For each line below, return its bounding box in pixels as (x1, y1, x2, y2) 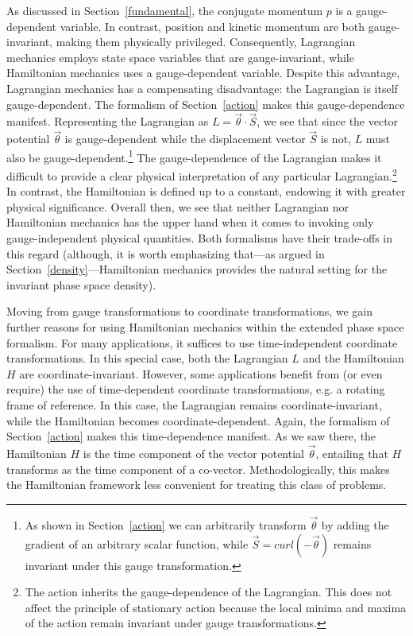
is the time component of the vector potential (83, 445, 304, 461)
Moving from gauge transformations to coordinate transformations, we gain (6, 303, 373, 320)
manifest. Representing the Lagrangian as (6, 113, 209, 130)
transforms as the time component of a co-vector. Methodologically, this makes (6, 460, 390, 477)
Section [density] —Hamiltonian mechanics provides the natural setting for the (6, 261, 388, 277)
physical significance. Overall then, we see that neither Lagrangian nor (6, 198, 349, 215)
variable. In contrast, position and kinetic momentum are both (60, 17, 365, 34)
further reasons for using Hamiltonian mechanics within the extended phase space (6, 319, 404, 335)
